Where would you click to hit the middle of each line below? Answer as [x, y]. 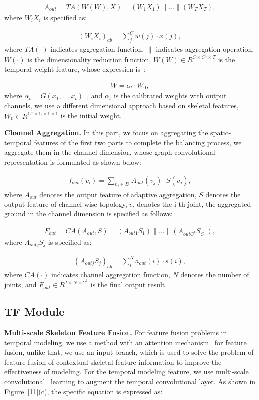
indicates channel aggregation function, [111, 274]
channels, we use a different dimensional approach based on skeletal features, [122, 105]
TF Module [35, 311]
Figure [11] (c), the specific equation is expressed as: [84, 391]
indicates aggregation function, [97, 49]
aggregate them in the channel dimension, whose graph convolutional [110, 152]
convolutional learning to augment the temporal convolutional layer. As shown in [130, 381]
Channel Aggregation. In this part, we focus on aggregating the [106, 132]
